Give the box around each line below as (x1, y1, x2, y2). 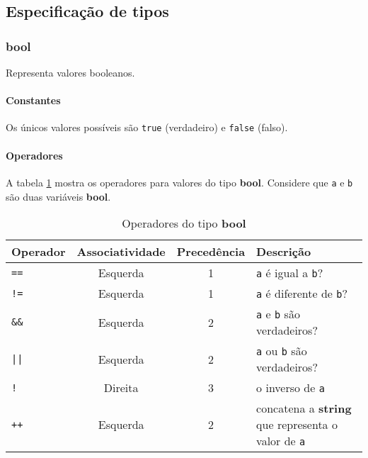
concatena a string (256, 400, 352, 417)
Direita (103, 379, 139, 396)
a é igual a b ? (256, 264, 323, 281)
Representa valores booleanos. (6, 65, 135, 79)
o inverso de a (256, 379, 325, 396)
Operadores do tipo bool (122, 215, 246, 232)
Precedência (176, 243, 246, 260)
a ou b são (256, 342, 307, 359)
